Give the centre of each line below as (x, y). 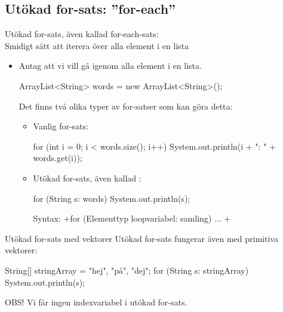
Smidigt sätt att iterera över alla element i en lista (97, 45)
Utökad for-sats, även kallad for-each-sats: (82, 34)
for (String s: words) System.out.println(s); (112, 198)
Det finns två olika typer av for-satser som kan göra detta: (126, 106)
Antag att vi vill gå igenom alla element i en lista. (110, 66)
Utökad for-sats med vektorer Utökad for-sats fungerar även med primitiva (141, 238)
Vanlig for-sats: (61, 126)
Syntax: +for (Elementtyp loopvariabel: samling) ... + (132, 218)
